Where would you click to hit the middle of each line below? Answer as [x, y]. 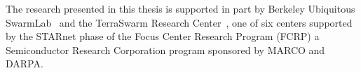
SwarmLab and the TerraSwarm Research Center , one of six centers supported [179, 22]
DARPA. [25, 64]
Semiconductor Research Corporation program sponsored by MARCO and [165, 49]
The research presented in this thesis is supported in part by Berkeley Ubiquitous [180, 8]
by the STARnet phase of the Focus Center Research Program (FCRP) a [163, 36]
